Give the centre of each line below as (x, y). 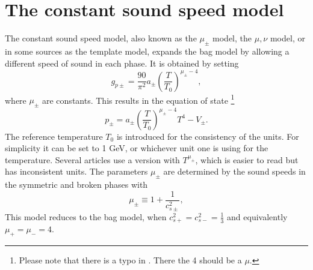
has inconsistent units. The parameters (76, 171)
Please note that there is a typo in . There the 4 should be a (130, 260)
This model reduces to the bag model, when (86, 216)
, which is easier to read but (247, 159)
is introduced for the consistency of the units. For (208, 136)
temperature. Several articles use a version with (92, 159)
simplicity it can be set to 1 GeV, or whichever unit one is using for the (137, 148)
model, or (287, 38)
